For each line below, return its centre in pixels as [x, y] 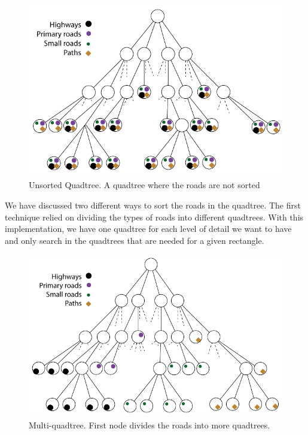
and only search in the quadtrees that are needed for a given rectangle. [135, 240]
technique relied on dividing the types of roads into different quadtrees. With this [154, 217]
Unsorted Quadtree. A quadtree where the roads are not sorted [144, 185]
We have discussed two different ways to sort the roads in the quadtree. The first [153, 205]
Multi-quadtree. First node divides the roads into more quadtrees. [150, 425]
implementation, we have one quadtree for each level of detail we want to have [148, 229]
